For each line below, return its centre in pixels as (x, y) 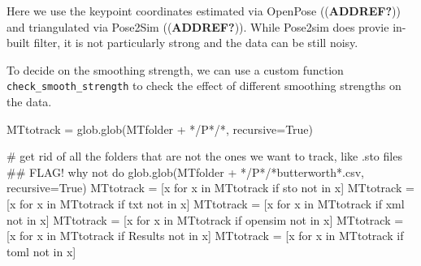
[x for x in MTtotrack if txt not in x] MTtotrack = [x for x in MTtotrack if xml (206, 204)
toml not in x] (41, 251)
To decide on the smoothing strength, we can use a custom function (175, 69)
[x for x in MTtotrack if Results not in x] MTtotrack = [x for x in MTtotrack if (205, 236)
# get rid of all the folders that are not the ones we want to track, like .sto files (204, 156)
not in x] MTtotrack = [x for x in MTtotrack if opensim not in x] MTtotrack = (205, 219)
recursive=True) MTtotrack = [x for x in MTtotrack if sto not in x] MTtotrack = (210, 188)
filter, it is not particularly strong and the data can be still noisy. (196, 43)
